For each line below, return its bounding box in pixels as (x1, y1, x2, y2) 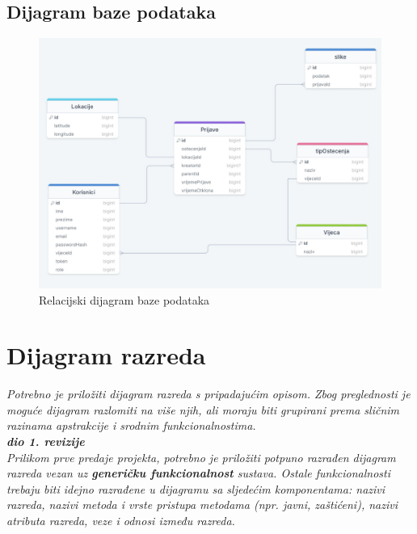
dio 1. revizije (6, 433, 85, 450)
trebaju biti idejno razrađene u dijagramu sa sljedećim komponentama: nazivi (6, 480, 385, 497)
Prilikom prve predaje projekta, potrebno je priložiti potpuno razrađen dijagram (6, 448, 396, 465)
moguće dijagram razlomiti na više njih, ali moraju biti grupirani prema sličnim (6, 401, 400, 418)
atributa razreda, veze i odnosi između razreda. (6, 511, 235, 528)
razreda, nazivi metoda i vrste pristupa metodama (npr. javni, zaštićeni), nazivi (6, 496, 398, 513)
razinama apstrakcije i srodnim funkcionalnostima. (6, 417, 256, 434)
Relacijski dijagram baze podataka (39, 291, 210, 308)
